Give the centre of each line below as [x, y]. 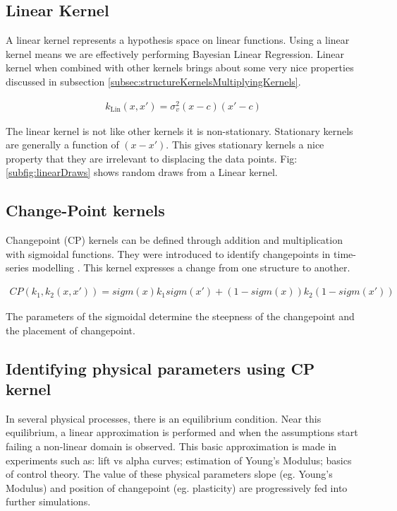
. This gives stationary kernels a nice [245, 145]
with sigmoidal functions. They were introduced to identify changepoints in [168, 253]
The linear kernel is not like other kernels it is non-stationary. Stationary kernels [179, 130]
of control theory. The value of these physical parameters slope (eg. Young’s [169, 474]
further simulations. [48, 501]
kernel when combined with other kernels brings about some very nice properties [180, 67]
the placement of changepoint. [71, 330]
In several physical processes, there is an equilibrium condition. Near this [164, 418]
